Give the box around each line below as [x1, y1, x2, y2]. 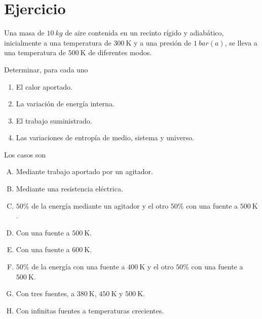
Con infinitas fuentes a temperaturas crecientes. [16, 305, 164, 315]
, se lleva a [224, 37, 257, 48]
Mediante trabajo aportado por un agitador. [16, 166, 153, 177]
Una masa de [4, 27, 45, 38]
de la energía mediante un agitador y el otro [31, 200, 169, 211]
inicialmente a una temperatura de [4, 37, 111, 48]
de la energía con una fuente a [31, 261, 125, 272]
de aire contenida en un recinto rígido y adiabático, [65, 27, 224, 38]
